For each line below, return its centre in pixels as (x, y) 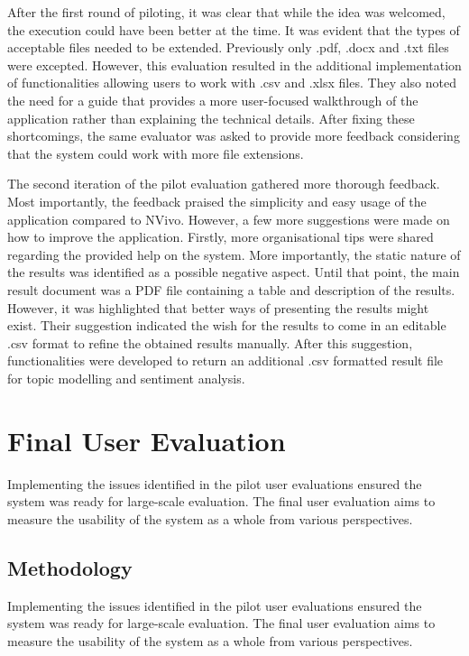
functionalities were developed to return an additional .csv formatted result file (225, 360)
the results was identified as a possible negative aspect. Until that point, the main (234, 272)
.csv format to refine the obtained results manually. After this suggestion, (210, 342)
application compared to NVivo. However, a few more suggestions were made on (229, 219)
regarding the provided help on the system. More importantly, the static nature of (234, 254)
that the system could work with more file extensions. (156, 153)
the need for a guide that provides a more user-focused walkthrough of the (213, 100)
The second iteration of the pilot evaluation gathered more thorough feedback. (224, 184)
